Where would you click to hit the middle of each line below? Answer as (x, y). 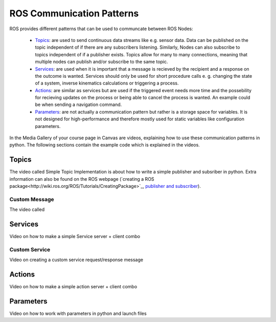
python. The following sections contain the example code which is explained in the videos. (105, 145)
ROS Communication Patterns (74, 13)
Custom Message (32, 199)
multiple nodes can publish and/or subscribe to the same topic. (101, 62)
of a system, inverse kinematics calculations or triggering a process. (107, 83)
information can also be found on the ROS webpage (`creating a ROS (82, 179)
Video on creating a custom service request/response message (76, 260)
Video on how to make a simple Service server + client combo (75, 237)
